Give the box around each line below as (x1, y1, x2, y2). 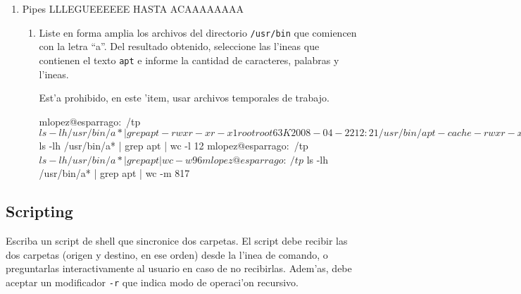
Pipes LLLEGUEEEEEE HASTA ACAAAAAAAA (22, 1, 244, 16)
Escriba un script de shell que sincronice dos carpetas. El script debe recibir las (6, 233, 348, 248)
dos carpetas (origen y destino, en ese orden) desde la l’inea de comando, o (6, 247, 328, 262)
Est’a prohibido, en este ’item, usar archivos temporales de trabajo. (39, 90, 329, 105)
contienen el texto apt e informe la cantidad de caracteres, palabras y (39, 52, 339, 67)
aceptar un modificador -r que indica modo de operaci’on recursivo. (6, 275, 299, 290)
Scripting (6, 200, 73, 222)
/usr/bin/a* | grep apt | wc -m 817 (39, 166, 190, 180)
